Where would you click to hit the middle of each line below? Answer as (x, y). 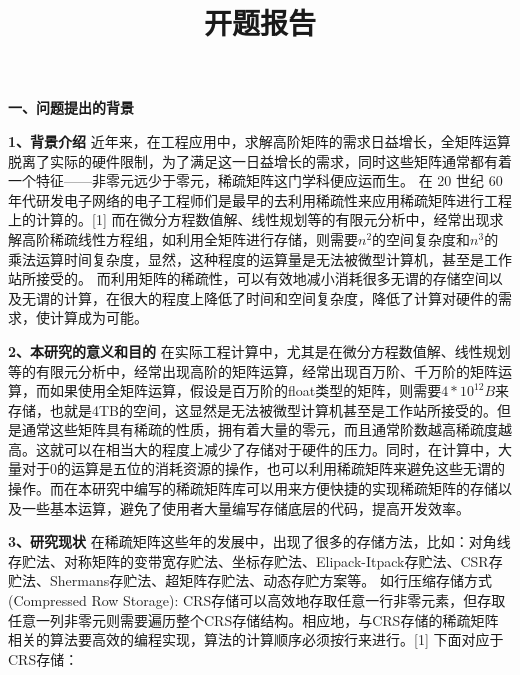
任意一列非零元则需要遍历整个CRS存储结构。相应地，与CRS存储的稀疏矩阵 (253, 619)
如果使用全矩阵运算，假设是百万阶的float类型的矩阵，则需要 (245, 390)
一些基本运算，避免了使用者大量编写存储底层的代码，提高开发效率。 (245, 507)
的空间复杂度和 (421, 238)
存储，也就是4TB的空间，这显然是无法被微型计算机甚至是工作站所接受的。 (253, 409)
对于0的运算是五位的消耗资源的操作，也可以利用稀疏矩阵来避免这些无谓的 (263, 468)
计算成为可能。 (98, 317)
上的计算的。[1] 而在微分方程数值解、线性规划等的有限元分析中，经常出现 (249, 219)
